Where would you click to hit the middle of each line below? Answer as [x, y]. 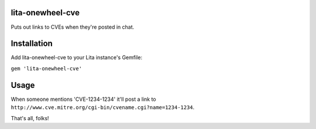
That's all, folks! [30, 118]
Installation [32, 44]
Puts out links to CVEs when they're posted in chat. [73, 27]
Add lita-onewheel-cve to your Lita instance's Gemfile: [77, 57]
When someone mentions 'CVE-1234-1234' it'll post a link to [83, 99]
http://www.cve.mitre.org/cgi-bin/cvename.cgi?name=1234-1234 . [103, 107]
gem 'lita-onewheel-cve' [46, 68]
